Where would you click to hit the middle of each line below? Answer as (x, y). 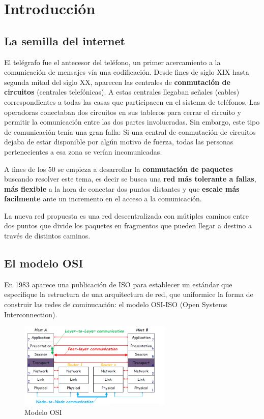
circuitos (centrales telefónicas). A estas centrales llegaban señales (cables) (122, 92)
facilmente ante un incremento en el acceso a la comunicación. (103, 199)
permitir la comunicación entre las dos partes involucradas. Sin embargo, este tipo (132, 122)
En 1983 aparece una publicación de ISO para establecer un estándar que (118, 284)
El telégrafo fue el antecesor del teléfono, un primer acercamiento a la (112, 62)
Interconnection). (31, 314)
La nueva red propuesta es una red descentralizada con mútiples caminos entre (127, 215)
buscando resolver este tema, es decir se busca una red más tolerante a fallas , (130, 179)
